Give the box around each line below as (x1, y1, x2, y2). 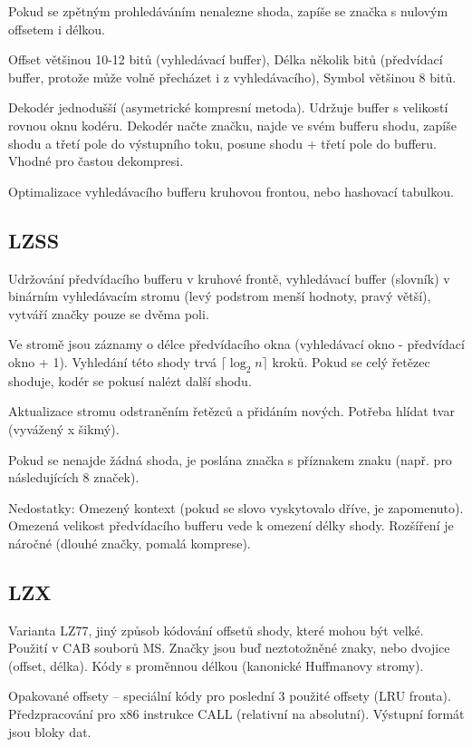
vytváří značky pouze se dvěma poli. (8, 304, 209, 323)
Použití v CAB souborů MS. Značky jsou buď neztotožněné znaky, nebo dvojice (8, 638, 450, 657)
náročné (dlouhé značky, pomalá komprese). (8, 533, 251, 552)
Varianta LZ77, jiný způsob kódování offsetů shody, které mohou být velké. (8, 620, 424, 639)
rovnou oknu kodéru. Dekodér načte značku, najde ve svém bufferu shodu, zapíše (8, 115, 457, 134)
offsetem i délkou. (8, 19, 106, 38)
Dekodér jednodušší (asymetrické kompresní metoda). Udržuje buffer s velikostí (8, 98, 448, 117)
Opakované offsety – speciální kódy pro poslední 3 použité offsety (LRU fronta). (8, 686, 451, 705)
